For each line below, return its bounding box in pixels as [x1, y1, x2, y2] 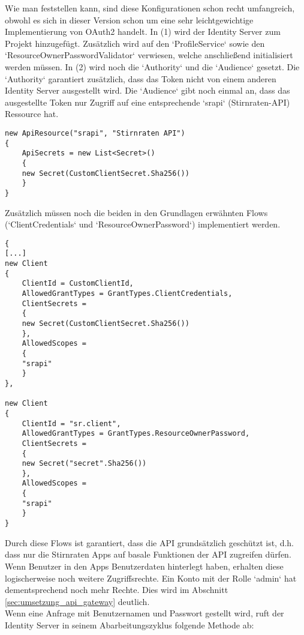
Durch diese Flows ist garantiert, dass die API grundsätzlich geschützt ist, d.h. [5, 536, 294, 549]
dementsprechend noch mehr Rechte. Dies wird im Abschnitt [5, 583, 228, 596]
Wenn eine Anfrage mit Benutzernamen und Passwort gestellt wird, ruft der [5, 607, 284, 619]
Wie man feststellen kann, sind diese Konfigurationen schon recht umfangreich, [5, 2, 295, 14]
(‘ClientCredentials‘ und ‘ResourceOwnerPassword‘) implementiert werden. [5, 218, 281, 230]
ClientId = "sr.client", [22, 419, 121, 428]
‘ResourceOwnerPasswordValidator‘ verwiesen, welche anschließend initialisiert [5, 49, 293, 61]
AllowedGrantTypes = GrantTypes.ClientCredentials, [22, 289, 233, 298]
